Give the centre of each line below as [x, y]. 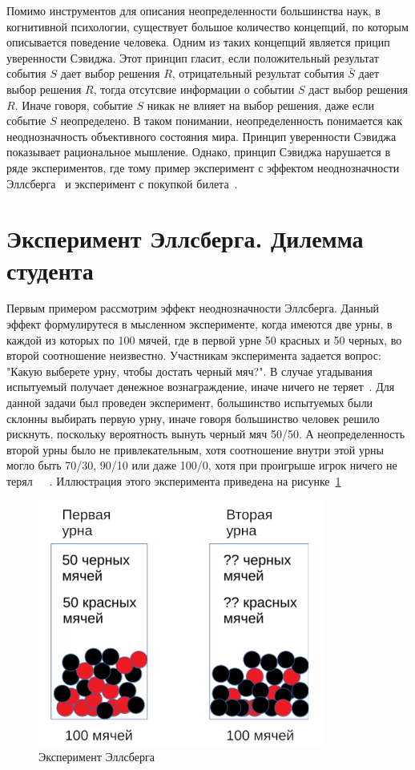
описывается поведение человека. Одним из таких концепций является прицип [198, 42]
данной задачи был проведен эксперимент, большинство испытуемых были [190, 402]
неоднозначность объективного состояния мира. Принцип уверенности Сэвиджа [201, 136]
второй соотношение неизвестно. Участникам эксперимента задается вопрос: [194, 355]
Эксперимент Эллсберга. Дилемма [185, 238]
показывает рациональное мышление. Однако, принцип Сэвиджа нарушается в [199, 152]
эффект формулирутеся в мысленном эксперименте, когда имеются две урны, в [199, 324]
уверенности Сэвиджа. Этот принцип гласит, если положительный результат [193, 57]
